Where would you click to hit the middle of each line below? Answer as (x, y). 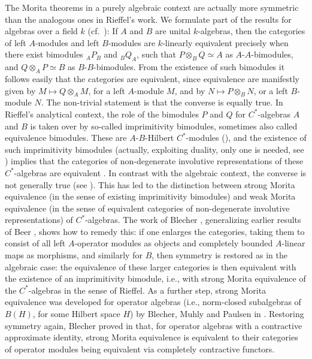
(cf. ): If (103, 31)
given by (20, 90)
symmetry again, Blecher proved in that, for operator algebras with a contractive (154, 325)
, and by (190, 90)
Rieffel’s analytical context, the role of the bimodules (102, 114)
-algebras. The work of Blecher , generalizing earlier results (193, 220)
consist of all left (35, 243)
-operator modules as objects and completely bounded (174, 243)
